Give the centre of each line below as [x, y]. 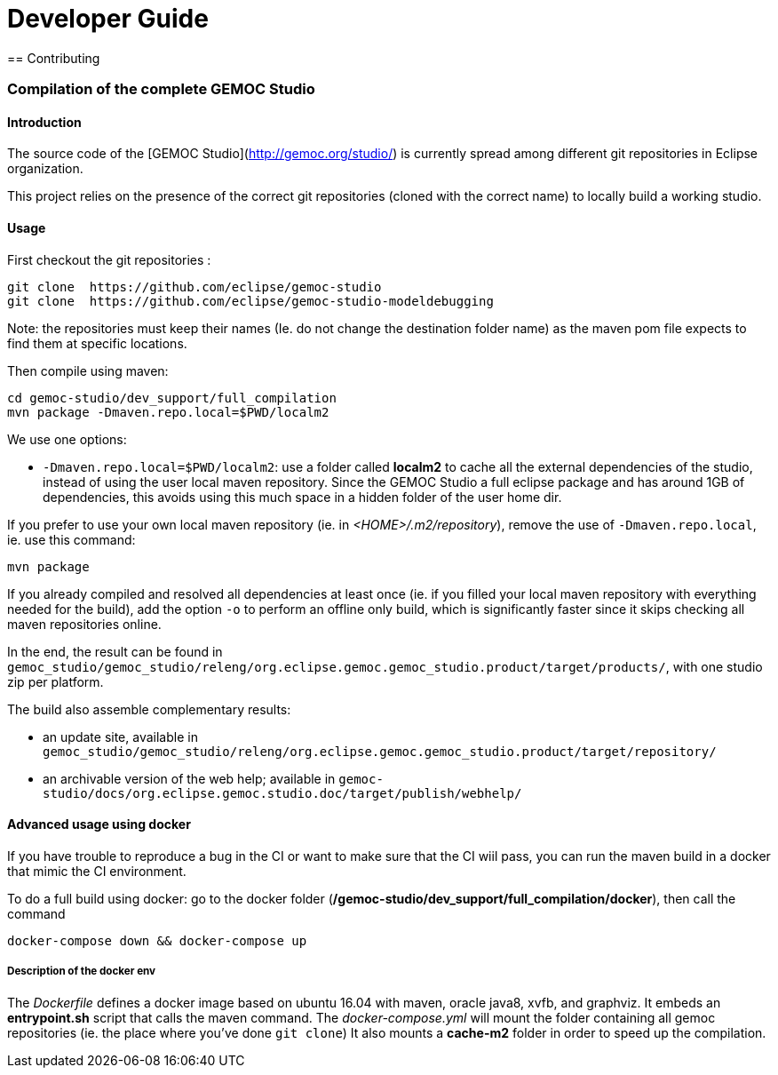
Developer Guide [108, 19]
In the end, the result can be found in [115, 651]
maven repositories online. [84, 624]
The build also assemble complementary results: [149, 709]
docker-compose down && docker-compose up [157, 940]
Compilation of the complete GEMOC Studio [161, 89]
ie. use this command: [71, 539]
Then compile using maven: [88, 370]
